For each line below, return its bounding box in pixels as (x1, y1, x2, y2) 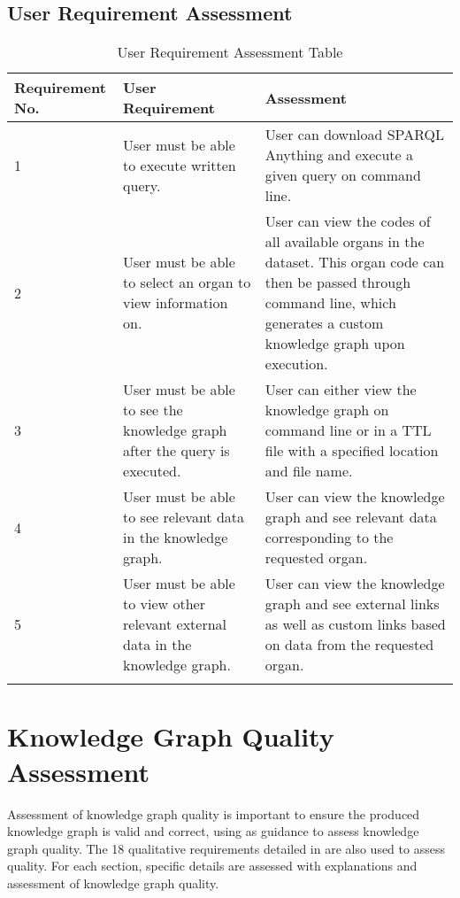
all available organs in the (264, 231, 425, 252)
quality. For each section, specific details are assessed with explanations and (7, 856, 418, 875)
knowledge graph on (264, 399, 389, 421)
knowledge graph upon (264, 333, 405, 354)
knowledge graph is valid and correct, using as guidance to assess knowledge (7, 822, 419, 840)
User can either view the (264, 379, 417, 400)
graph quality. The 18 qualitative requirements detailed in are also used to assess (7, 839, 445, 857)
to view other (123, 593, 205, 615)
